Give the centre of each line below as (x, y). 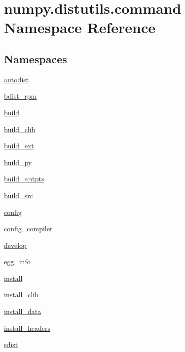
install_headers (27, 328)
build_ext (19, 146)
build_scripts (24, 179)
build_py (18, 162)
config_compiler (28, 229)
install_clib (21, 295)
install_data (23, 311)
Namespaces (36, 58)
